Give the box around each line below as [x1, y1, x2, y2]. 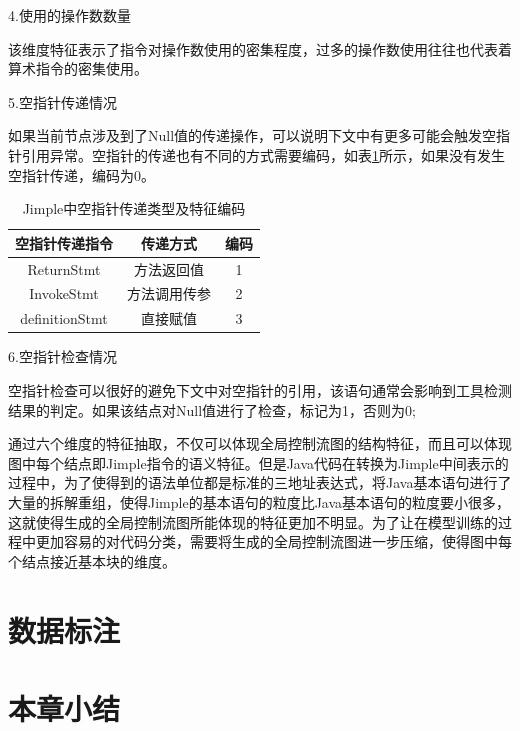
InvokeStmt [29, 283, 99, 304]
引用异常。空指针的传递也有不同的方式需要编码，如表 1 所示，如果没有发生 [21, 144, 505, 165]
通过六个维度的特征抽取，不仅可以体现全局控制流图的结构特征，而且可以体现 [8, 433, 512, 454]
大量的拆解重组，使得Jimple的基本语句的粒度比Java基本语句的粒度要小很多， [8, 491, 511, 512]
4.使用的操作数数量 [8, 5, 131, 25]
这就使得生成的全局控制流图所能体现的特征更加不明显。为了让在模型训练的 [8, 511, 498, 532]
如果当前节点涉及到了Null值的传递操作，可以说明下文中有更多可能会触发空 [8, 125, 497, 146]
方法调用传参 [127, 283, 211, 304]
